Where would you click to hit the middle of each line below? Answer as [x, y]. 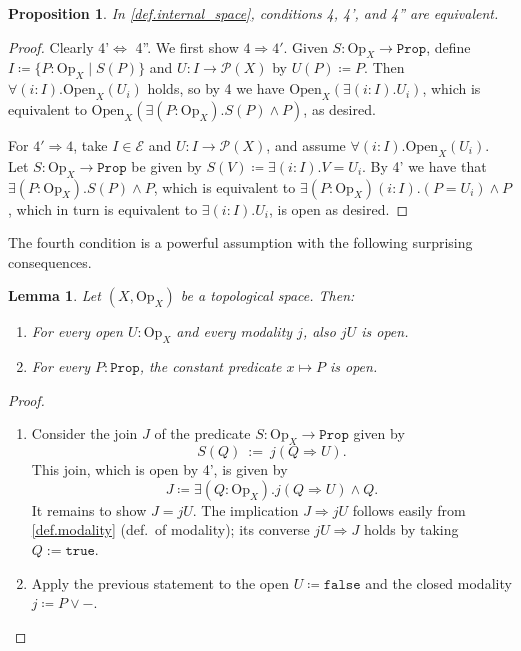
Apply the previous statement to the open [160, 582]
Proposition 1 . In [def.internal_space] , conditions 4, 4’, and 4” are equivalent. [253, 13]
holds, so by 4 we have [216, 88]
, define [448, 46]
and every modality [234, 331]
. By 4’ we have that [424, 165]
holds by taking [411, 529]
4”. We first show [187, 46]
